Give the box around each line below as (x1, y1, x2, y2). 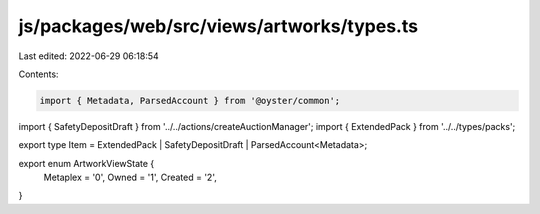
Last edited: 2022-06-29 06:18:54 (18, 50, 159, 62)
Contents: (18, 68, 59, 80)
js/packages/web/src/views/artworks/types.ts (18, 15, 419, 37)
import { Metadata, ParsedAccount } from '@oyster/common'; (39, 95, 341, 106)
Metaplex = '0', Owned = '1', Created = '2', (43, 171, 217, 184)
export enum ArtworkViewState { (18, 157, 155, 169)
